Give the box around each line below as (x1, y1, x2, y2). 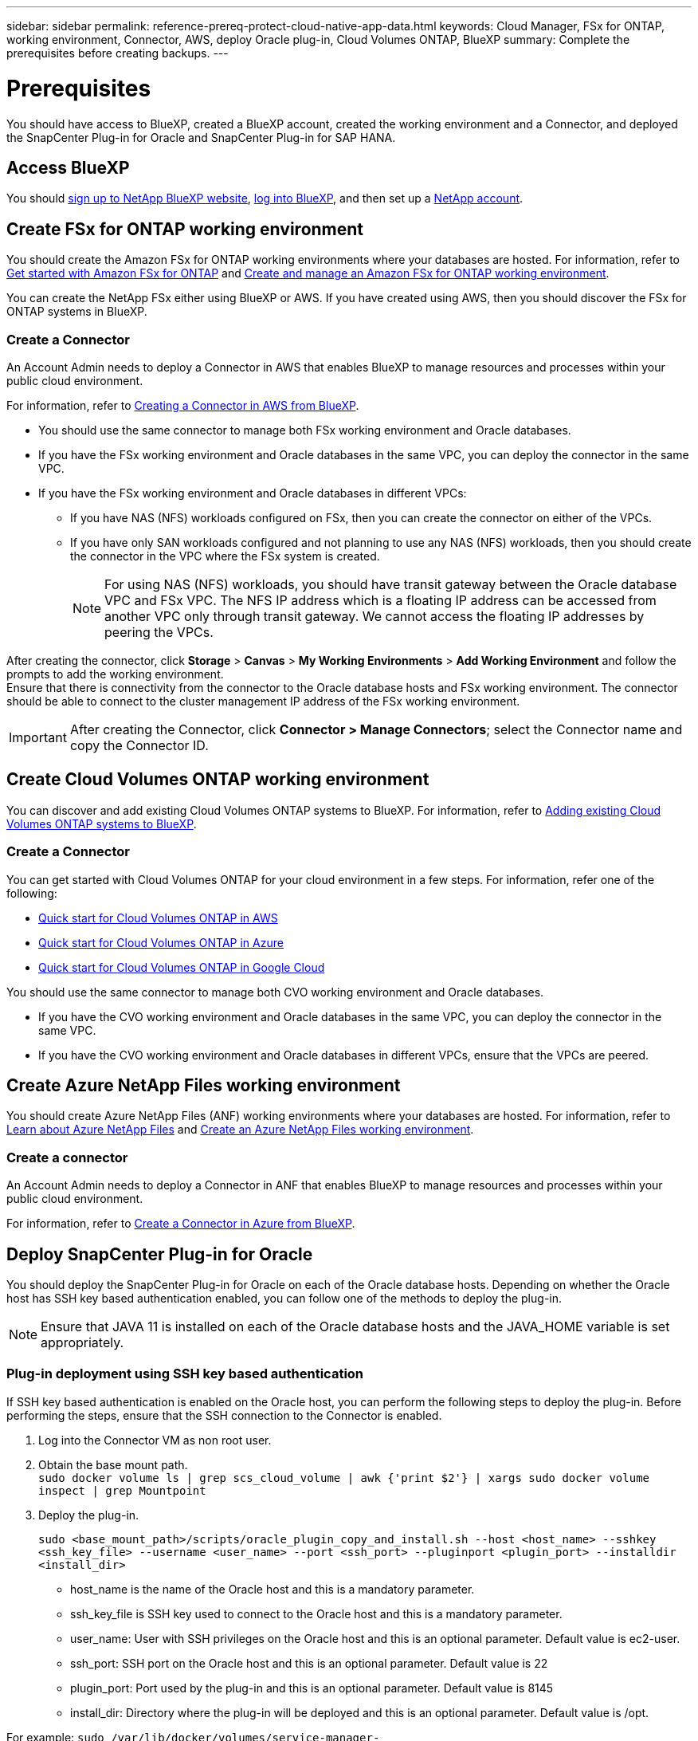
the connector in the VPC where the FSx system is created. (70, 548, 380, 563)
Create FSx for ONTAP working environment (6, 218, 364, 239)
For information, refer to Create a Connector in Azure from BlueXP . (6, 1216, 355, 1231)
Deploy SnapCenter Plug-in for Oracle (6, 1244, 313, 1264)
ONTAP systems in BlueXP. (6, 305, 147, 319)
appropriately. (41, 1334, 124, 1350)
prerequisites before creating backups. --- (6, 46, 229, 60)
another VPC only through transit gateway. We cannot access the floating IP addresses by (104, 607, 645, 624)
